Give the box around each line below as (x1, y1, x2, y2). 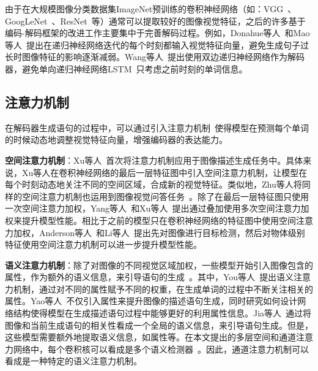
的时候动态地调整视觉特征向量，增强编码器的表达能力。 (5, 133, 227, 146)
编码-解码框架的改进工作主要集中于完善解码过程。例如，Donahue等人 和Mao (5, 26, 310, 39)
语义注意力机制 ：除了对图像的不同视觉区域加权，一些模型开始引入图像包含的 (5, 258, 313, 271)
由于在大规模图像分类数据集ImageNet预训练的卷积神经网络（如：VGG (5, 2, 284, 15)
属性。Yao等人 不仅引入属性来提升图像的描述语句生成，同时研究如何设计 (5, 294, 298, 307)
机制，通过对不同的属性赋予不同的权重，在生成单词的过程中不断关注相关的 (13, 282, 313, 295)
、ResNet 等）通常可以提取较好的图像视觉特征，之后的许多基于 (51, 14, 306, 27)
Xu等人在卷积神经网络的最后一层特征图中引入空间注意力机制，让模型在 (21, 166, 308, 178)
